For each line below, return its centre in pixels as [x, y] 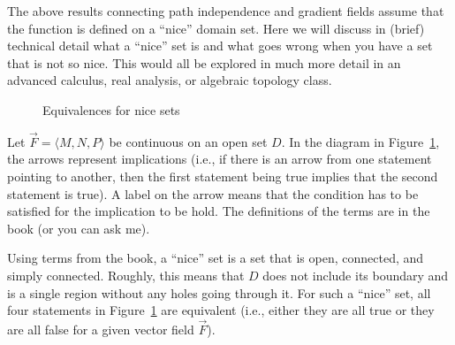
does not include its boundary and [356, 275]
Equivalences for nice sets [111, 109]
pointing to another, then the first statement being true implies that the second [223, 176]
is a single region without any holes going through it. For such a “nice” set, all [219, 292]
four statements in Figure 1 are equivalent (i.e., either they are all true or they [221, 310]
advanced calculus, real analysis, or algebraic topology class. [170, 80]
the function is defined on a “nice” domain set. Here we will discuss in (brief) [216, 28]
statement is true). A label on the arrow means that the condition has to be [213, 193]
